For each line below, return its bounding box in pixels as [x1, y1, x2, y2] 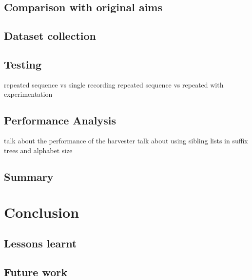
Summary [4, 169, 54, 184]
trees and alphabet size [4, 145, 73, 155]
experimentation [4, 89, 53, 99]
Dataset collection [4, 28, 96, 43]
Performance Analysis [4, 113, 116, 128]
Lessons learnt [4, 235, 77, 250]
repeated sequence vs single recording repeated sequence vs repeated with [4, 79, 224, 89]
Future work [4, 264, 68, 279]
